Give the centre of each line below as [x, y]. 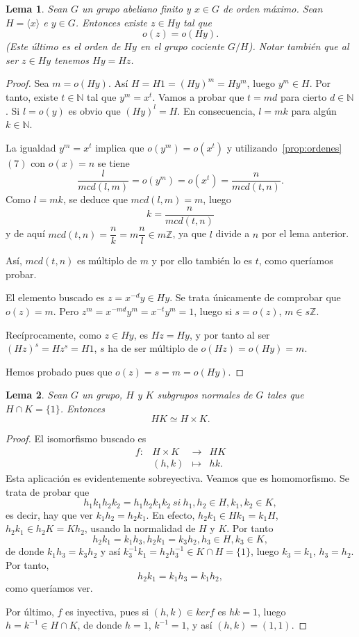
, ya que [190, 233]
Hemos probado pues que [59, 371]
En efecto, [174, 514]
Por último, [30, 611]
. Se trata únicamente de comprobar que [255, 297]
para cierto [304, 96]
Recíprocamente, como [53, 334]
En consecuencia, [219, 110]
